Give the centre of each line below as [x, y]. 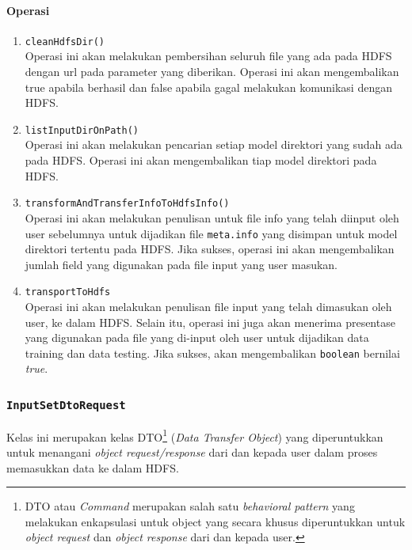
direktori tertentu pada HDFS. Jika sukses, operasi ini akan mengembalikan [210, 249]
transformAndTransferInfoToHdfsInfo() [127, 204]
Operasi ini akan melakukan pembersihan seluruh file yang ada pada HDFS [208, 56]
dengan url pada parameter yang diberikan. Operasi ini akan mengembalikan [212, 72]
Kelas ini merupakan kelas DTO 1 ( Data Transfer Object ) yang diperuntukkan [195, 435]
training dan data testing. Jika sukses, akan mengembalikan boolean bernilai [212, 353]
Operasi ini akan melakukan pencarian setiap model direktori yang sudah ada [214, 144]
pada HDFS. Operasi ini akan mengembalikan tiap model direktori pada [201, 160]
